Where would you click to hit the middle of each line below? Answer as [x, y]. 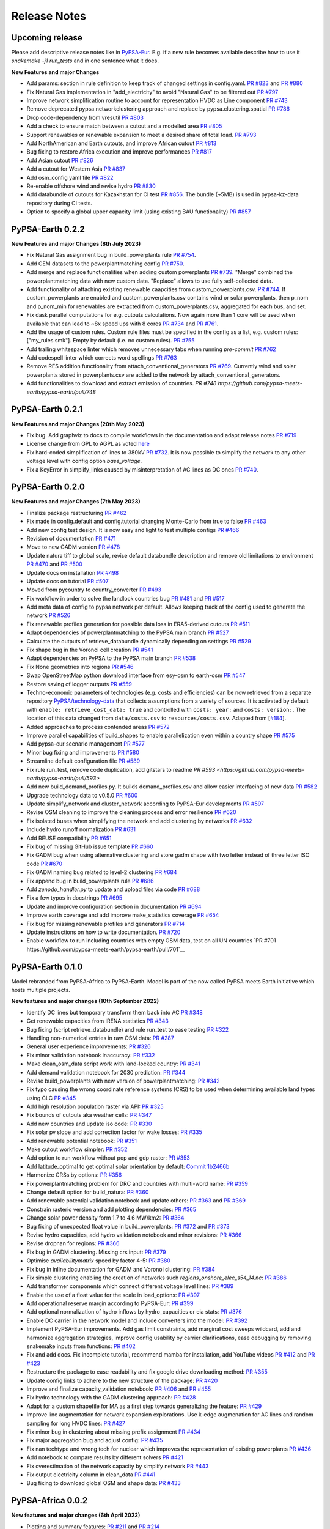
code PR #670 [45, 864]
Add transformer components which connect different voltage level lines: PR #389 [130, 1286]
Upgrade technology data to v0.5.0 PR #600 [82, 795]
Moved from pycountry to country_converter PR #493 [94, 590]
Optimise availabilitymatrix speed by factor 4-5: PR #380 [99, 1261]
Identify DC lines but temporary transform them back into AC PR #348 [115, 1012]
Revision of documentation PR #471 [71, 538]
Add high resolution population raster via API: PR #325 [95, 1106]
